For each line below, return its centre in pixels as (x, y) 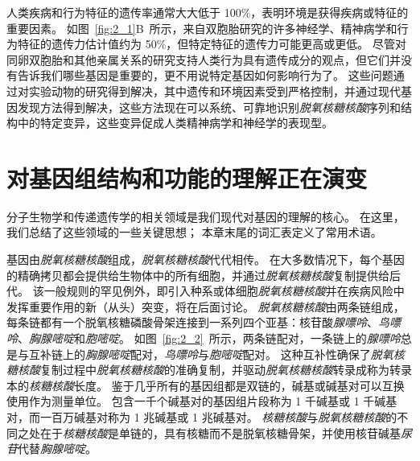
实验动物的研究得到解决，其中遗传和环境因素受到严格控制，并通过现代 (214, 91)
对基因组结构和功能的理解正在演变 (187, 177)
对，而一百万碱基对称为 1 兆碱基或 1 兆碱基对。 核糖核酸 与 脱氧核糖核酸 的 (202, 417)
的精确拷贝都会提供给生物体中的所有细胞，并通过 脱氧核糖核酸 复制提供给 (198, 275)
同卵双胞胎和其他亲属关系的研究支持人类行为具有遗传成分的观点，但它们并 (204, 59)
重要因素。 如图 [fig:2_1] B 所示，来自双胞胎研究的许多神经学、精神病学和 (202, 28)
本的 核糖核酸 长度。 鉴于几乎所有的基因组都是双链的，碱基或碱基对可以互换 (206, 385)
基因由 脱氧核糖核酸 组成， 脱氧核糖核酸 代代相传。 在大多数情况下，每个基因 (206, 259)
